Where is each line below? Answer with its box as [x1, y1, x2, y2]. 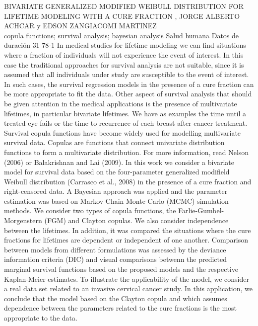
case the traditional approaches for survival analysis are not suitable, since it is [4, 59, 244, 70]
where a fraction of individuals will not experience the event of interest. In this [4, 49, 244, 60]
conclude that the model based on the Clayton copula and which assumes [4, 293, 227, 303]
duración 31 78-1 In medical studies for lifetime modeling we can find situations [4, 40, 246, 50]
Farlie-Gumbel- [178, 205, 224, 216]
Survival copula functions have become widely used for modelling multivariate [4, 127, 241, 138]
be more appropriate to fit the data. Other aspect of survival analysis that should [4, 88, 252, 99]
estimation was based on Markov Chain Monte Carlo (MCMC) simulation [4, 195, 229, 206]
